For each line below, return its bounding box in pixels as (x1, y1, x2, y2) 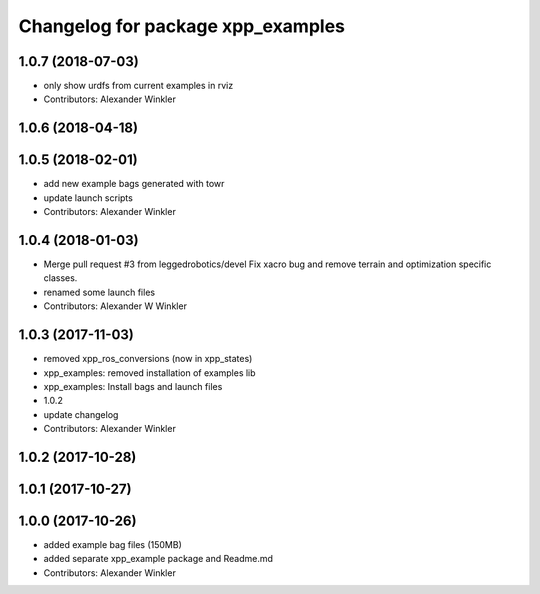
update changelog (43, 408, 119, 420)
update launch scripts (43, 191, 134, 204)
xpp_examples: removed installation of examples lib (43, 366, 256, 379)
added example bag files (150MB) (43, 539, 182, 551)
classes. (43, 272, 78, 284)
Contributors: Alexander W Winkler (43, 300, 187, 312)
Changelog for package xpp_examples (18, 15, 345, 37)
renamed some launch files (43, 286, 155, 298)
